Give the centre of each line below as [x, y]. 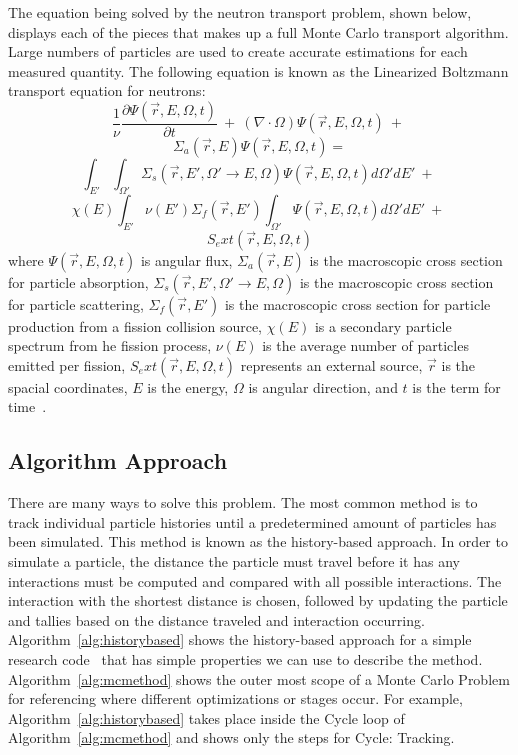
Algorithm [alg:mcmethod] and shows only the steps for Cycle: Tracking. [231, 737]
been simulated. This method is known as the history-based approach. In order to [258, 541]
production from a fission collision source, [135, 325]
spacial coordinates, [68, 386]
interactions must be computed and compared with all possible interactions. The [255, 580]
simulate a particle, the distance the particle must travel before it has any [234, 560]
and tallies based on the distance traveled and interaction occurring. [216, 619]
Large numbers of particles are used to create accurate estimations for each [238, 51]
